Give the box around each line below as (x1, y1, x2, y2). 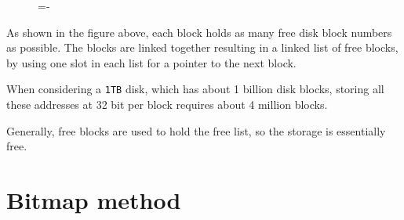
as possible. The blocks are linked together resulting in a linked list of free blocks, (6, 39, 399, 56)
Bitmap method (6, 184, 181, 215)
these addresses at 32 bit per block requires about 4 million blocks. (6, 96, 328, 113)
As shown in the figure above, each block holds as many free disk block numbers (6, 23, 392, 40)
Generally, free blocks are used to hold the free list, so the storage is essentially (6, 122, 386, 139)
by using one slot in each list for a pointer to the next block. (6, 54, 297, 70)
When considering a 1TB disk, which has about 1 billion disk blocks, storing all (6, 81, 384, 97)
